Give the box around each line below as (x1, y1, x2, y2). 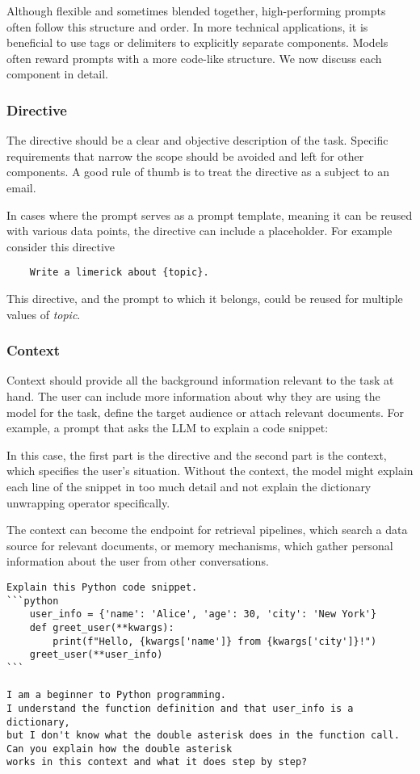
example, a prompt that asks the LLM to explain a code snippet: (6, 419, 329, 436)
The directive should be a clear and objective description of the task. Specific (6, 132, 388, 149)
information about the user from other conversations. (6, 553, 269, 570)
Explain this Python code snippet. (6, 581, 198, 593)
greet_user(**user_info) (29, 649, 163, 661)
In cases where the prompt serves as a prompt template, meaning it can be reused (6, 206, 413, 223)
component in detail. (6, 65, 109, 82)
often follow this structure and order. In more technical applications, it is (6, 18, 368, 35)
